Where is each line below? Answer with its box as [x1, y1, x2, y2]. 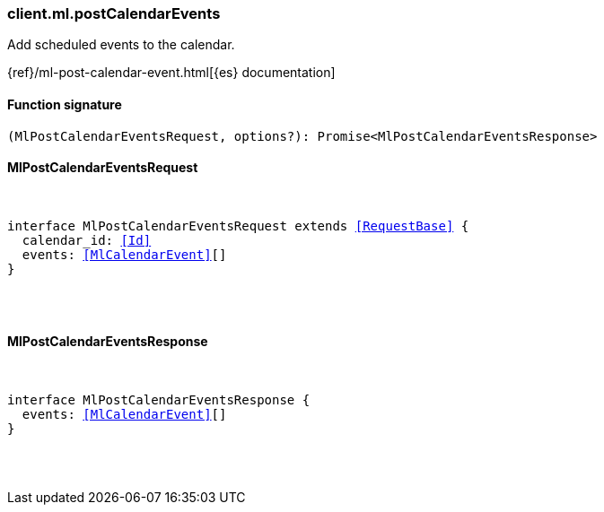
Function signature [7, 96, 122, 112]
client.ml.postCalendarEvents [7, 4, 221, 22]
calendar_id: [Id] [22, 232, 152, 247]
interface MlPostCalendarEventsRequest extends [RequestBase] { [7, 218, 469, 233]
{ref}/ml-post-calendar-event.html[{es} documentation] [7, 65, 336, 81]
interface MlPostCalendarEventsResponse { [7, 393, 311, 408]
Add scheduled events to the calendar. [7, 37, 235, 53]
